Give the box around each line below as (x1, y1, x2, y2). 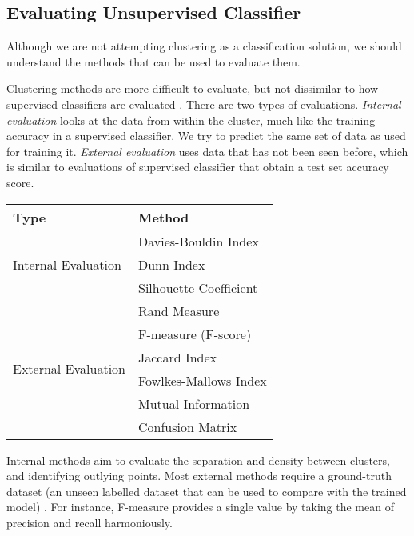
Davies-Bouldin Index (137, 231, 259, 250)
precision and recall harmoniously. (6, 514, 173, 530)
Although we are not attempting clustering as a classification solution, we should (6, 38, 402, 54)
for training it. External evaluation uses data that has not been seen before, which (6, 142, 408, 159)
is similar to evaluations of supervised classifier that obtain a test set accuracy (6, 158, 389, 175)
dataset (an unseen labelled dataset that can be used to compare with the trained (6, 482, 407, 499)
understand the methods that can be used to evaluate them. (6, 53, 301, 70)
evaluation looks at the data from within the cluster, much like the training (6, 111, 376, 128)
